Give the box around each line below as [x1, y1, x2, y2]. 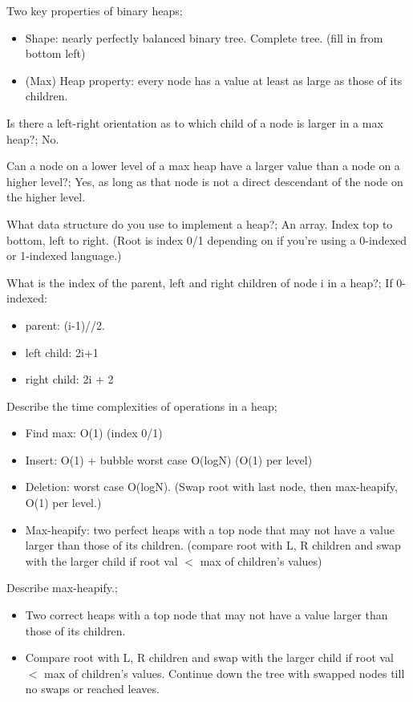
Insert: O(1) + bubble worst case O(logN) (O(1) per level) [25, 451, 313, 468]
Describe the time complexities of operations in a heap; [6, 397, 277, 414]
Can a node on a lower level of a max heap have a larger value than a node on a [6, 157, 400, 174]
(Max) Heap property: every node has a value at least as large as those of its [25, 71, 403, 88]
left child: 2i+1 [25, 343, 99, 360]
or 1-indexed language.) [6, 247, 122, 264]
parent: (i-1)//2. [25, 316, 106, 333]
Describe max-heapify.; [6, 579, 118, 596]
